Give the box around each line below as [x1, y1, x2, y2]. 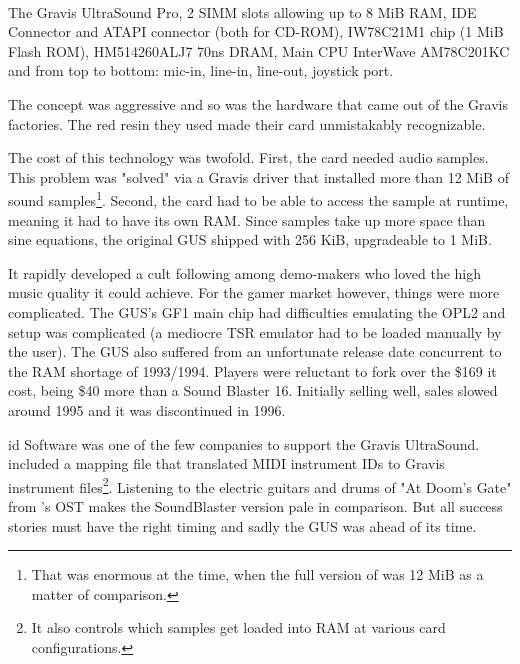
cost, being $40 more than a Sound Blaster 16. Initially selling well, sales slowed [8, 380, 498, 401]
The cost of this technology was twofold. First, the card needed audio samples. [8, 147, 489, 168]
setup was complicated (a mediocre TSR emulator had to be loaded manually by [8, 321, 502, 342]
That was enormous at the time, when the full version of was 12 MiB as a [31, 564, 484, 585]
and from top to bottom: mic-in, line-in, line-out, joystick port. [8, 60, 394, 81]
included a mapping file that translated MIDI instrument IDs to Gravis [8, 453, 445, 474]
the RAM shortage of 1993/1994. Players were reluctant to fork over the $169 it [8, 360, 497, 381]
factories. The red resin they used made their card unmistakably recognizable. [8, 113, 486, 134]
